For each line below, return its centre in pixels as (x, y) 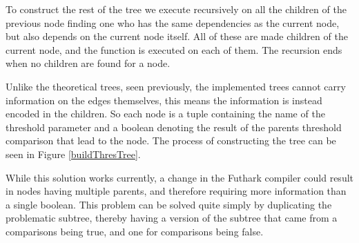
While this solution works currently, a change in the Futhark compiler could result (179, 177)
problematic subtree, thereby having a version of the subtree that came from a (172, 218)
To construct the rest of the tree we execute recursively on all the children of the (176, 9)
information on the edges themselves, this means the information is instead (164, 100)
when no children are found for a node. (88, 63)
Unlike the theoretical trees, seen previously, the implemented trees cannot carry (176, 86)
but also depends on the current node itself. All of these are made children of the (177, 36)
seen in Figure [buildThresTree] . (73, 154)
